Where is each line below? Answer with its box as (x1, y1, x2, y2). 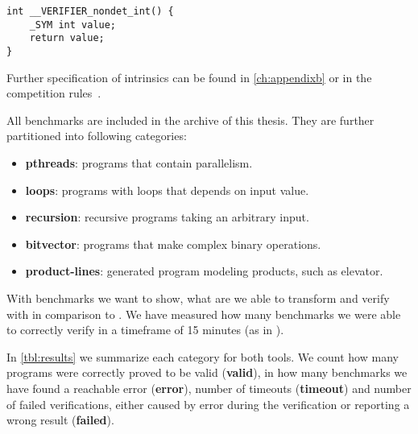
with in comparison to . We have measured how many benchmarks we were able (6, 305, 401, 322)
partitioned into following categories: (6, 127, 187, 144)
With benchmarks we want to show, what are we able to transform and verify (6, 289, 390, 306)
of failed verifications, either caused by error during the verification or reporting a (6, 395, 410, 412)
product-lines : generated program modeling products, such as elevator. (25, 262, 383, 279)
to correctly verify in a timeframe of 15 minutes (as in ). (6, 321, 284, 338)
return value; (29, 32, 105, 44)
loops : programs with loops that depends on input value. (25, 181, 309, 198)
